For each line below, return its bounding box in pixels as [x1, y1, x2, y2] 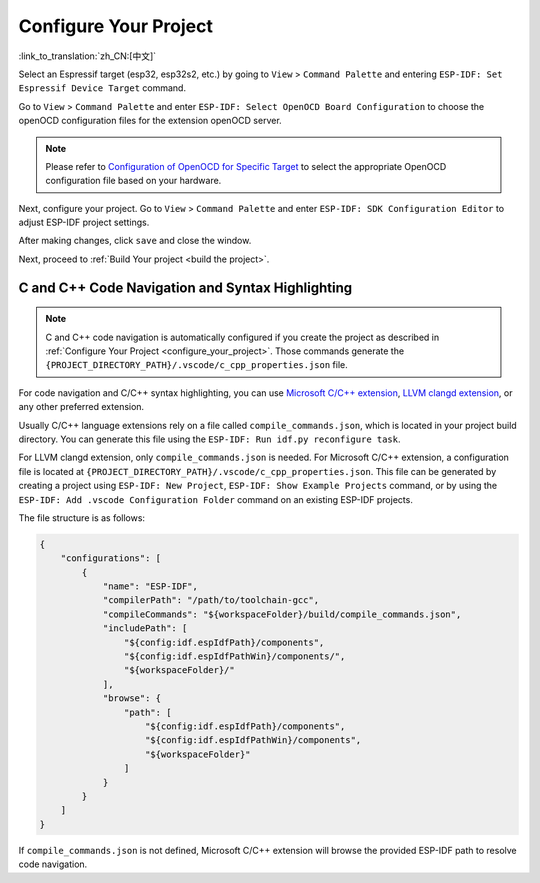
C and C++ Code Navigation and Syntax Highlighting [18, 279, 353, 296]
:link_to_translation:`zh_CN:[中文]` [18, 50, 157, 62]
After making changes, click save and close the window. [18, 235, 252, 247]
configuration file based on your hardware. [45, 175, 222, 187]
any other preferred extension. [18, 401, 145, 413]
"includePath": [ [102, 623, 188, 634]
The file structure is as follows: [18, 511, 145, 524]
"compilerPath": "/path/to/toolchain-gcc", [102, 595, 320, 606]
